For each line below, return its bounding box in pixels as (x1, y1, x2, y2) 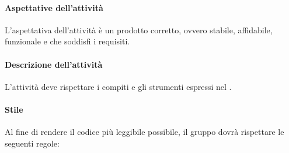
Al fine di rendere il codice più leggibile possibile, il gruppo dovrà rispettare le (5, 126, 284, 138)
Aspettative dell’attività (5, 1, 103, 13)
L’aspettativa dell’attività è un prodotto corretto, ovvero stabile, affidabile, (5, 23, 273, 36)
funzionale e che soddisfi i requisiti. (5, 35, 130, 47)
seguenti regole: (5, 137, 60, 149)
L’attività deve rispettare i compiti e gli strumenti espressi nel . (5, 80, 232, 92)
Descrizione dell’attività (5, 58, 103, 70)
